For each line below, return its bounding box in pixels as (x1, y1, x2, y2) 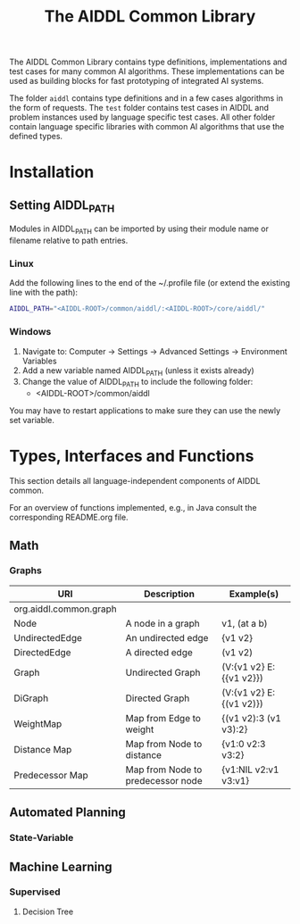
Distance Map (13, 743, 72, 755)
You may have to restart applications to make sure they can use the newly (9, 405, 281, 416)
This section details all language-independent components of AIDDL (9, 476, 261, 487)
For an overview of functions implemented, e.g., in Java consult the (9, 503, 257, 513)
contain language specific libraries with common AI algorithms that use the (9, 121, 285, 132)
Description (144, 587, 195, 600)
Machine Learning (9, 859, 113, 874)
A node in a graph (125, 617, 201, 629)
